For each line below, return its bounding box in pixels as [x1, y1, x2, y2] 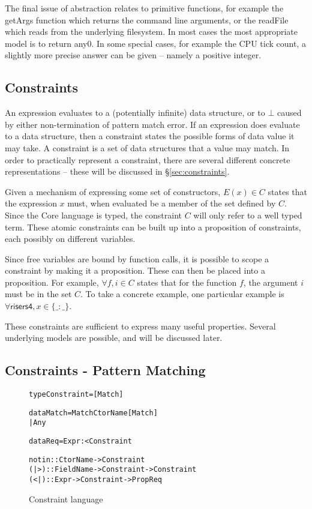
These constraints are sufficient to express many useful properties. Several [5, 319, 276, 332]
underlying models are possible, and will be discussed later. [5, 331, 223, 344]
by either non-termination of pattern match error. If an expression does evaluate [5, 118, 300, 130]
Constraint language [29, 492, 103, 505]
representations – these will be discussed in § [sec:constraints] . [5, 165, 230, 178]
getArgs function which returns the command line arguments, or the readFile [5, 13, 289, 26]
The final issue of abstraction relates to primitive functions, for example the [5, 2, 284, 14]
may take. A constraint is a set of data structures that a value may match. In [5, 141, 290, 154]
